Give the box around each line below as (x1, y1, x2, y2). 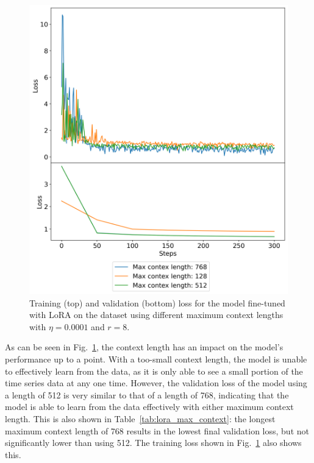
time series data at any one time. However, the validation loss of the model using (5, 376, 307, 389)
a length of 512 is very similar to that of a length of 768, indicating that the (5, 388, 289, 401)
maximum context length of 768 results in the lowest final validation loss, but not (5, 424, 309, 437)
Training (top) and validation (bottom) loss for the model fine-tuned (29, 296, 285, 309)
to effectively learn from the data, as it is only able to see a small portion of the (5, 364, 303, 377)
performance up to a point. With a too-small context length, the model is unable (5, 352, 307, 365)
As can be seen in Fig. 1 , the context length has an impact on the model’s (5, 341, 284, 353)
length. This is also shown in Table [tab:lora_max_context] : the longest (5, 412, 276, 425)
